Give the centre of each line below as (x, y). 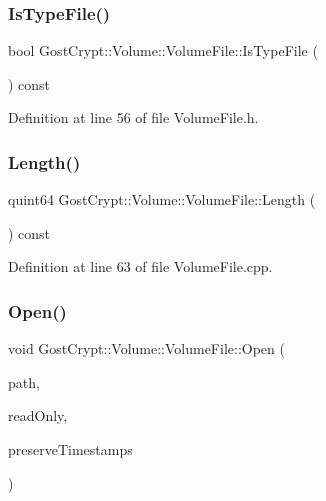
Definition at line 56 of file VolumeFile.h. (133, 117)
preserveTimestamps (70, 449)
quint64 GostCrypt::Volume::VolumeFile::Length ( (162, 199)
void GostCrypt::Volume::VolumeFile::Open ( (146, 348)
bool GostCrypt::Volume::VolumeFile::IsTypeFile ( (163, 50)
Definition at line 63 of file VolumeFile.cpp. (140, 266)
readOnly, (38, 415)
